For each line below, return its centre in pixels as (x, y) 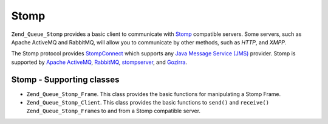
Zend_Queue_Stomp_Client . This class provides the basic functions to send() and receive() (148, 103)
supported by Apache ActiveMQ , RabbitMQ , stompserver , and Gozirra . (99, 62)
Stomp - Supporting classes (65, 79)
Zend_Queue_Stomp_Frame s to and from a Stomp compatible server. (113, 111)
